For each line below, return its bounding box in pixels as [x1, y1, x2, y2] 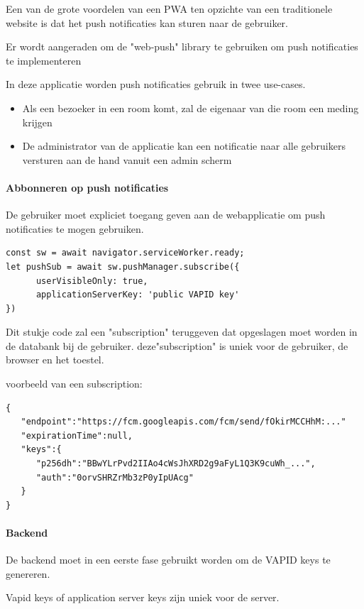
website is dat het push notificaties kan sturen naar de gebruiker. [6, 15, 288, 30]
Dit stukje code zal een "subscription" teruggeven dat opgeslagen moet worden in [6, 324, 358, 339]
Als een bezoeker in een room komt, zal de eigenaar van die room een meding [22, 100, 359, 115]
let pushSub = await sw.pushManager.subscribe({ [6, 261, 240, 272]
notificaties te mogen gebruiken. [6, 221, 144, 236]
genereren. [6, 566, 50, 581]
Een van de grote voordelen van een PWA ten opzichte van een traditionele [6, 1, 333, 16]
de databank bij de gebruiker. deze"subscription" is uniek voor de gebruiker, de [6, 338, 348, 353]
